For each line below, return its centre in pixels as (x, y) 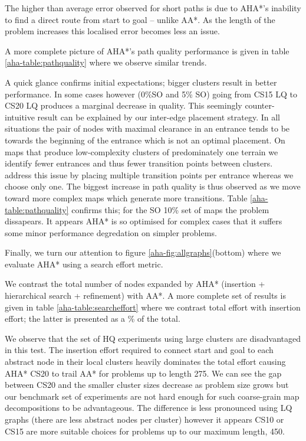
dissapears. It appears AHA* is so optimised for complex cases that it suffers (144, 221)
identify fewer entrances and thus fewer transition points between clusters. (139, 163)
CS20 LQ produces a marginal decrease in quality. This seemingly (124, 105)
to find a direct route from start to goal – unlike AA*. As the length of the (140, 19)
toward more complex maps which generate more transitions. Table (126, 197)
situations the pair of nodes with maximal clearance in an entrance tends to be (147, 128)
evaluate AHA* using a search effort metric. (84, 264)
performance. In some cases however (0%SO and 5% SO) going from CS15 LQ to (151, 94)
